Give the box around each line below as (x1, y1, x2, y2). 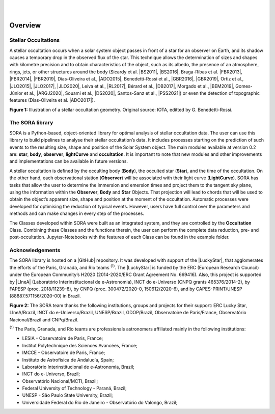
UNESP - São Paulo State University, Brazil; (22, 392, 113, 398)
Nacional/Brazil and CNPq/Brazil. (9, 316, 79, 323)
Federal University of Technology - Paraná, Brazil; (22, 385, 127, 392)
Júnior (9, 90, 23, 96)
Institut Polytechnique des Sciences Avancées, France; (22, 342, 137, 348)
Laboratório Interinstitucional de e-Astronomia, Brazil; (22, 364, 135, 370)
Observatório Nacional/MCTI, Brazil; (22, 378, 98, 384)
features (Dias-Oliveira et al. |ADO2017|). (9, 97, 95, 103)
